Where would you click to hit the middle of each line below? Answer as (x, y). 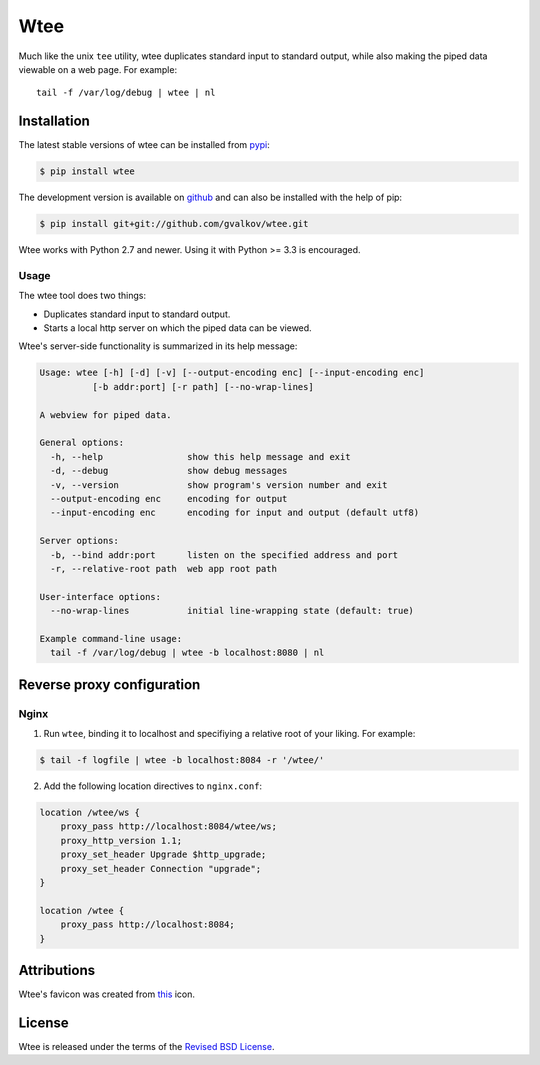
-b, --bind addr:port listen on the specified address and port (224, 554)
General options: (82, 443)
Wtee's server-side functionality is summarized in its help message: (158, 346)
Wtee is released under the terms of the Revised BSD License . (146, 1046)
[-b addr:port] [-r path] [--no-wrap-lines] (202, 386)
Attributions (57, 970)
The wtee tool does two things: (82, 296)
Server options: (79, 541)
